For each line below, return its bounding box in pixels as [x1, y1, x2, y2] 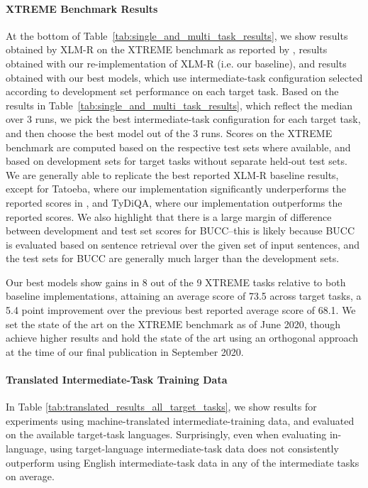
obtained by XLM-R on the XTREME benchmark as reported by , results [6, 42, 328, 57]
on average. [6, 469, 55, 484]
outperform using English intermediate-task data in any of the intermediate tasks [6, 455, 359, 470]
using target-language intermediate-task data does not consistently [50, 441, 339, 456]
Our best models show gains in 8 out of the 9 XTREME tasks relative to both [6, 274, 346, 289]
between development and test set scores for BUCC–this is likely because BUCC [6, 223, 355, 238]
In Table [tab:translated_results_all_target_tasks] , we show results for [6, 399, 317, 414]
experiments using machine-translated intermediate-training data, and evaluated [6, 413, 355, 428]
